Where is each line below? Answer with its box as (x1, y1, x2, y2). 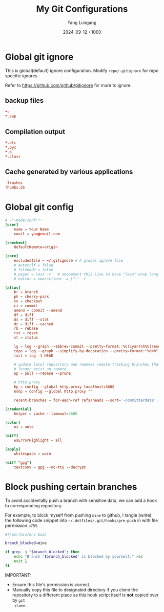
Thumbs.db (5, 185, 25, 190)
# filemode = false (14, 267, 54, 272)
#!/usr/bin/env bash (5, 532, 47, 537)
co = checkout (14, 299, 42, 304)
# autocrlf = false (14, 263, 54, 268)
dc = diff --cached (14, 321, 54, 326)
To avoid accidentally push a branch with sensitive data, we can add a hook (5, 498, 157, 503)
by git (12, 597, 25, 603)
